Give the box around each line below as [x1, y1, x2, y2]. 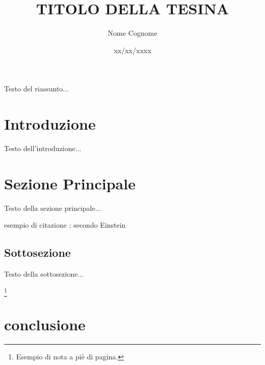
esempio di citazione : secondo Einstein [4, 220, 126, 230]
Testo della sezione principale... [4, 202, 101, 213]
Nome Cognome [108, 28, 157, 38]
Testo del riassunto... [4, 83, 69, 94]
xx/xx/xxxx [114, 44, 151, 55]
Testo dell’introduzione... [4, 143, 82, 154]
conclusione [4, 314, 86, 335]
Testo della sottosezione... [4, 269, 84, 279]
